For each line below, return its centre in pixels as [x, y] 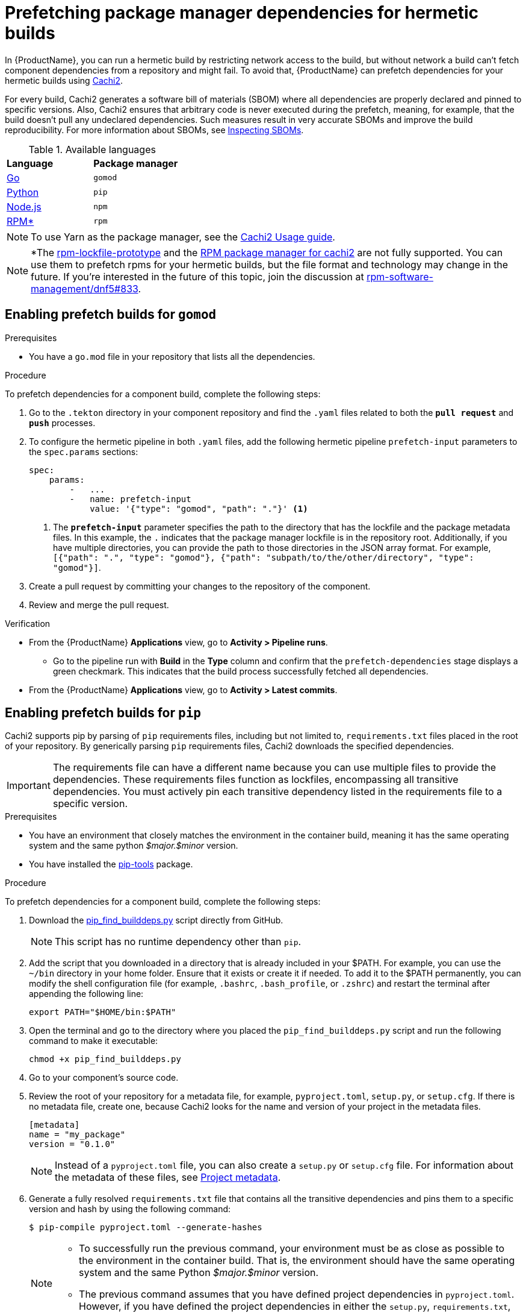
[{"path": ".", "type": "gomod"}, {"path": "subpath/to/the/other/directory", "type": [264, 557]
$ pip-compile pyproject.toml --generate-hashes [146, 1228]
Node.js [24, 206]
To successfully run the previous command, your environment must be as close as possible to [292, 1249]
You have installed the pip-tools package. [111, 864]
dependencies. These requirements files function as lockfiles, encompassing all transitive [255, 780]
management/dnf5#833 [85, 288]
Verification [28, 623]
